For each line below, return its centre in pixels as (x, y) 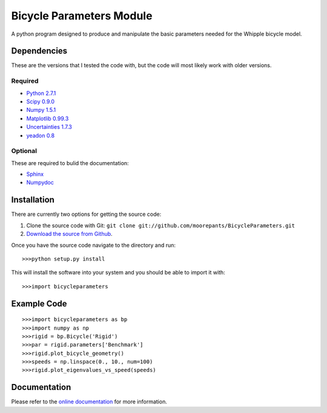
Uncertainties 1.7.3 (49, 127)
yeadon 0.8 (40, 135)
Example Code (39, 303)
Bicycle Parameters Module (82, 16)
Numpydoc (40, 183)
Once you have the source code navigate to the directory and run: (93, 245)
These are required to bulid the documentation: (70, 163)
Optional (24, 151)
